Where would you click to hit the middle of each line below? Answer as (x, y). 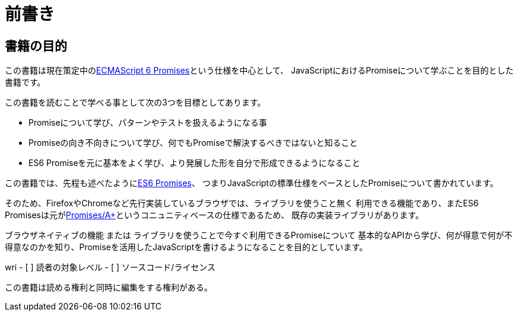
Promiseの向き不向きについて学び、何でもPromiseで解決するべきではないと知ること (193, 143)
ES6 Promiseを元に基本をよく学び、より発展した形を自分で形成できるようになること (195, 163)
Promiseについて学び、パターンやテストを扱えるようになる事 (148, 123)
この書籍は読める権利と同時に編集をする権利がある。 (109, 288)
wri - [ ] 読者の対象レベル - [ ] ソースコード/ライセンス (110, 267)
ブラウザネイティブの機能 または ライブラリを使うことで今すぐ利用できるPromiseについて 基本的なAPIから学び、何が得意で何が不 (259, 235)
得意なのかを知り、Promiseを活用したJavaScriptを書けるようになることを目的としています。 (186, 247)
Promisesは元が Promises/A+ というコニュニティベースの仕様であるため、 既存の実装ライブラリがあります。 (214, 215)
